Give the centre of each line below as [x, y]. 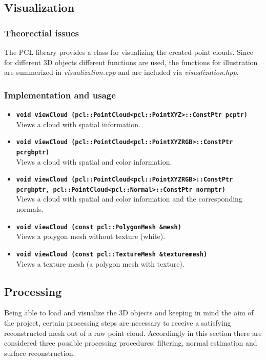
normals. [30, 209]
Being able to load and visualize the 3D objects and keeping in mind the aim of [129, 313]
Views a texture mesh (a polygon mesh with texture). [100, 263]
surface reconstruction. [40, 353]
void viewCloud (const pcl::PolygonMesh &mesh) [99, 227]
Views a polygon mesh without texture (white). [91, 236]
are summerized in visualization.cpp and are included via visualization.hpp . [121, 72]
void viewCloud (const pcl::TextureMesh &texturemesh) [112, 254]
